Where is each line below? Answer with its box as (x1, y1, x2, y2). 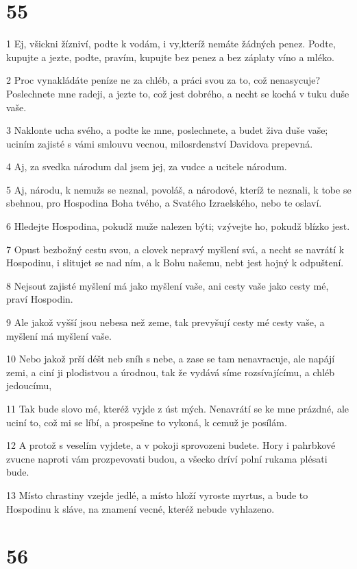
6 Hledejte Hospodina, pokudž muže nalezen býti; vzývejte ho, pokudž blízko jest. (6, 219, 350, 233)
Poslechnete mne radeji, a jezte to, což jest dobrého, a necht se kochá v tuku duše (6, 86, 349, 100)
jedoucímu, (6, 378, 52, 393)
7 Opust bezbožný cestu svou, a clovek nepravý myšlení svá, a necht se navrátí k (6, 242, 345, 256)
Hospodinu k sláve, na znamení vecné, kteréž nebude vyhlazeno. (6, 501, 275, 515)
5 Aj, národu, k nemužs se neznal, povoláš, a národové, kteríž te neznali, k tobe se (6, 182, 352, 196)
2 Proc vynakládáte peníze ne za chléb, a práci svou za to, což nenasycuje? (6, 73, 321, 87)
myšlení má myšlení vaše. (6, 328, 112, 342)
